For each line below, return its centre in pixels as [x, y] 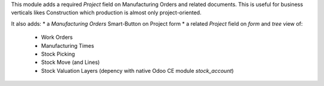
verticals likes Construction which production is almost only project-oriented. [106, 13]
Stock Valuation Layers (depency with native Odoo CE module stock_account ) [137, 70]
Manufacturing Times [67, 45]
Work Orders [57, 37]
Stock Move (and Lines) [70, 62]
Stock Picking [58, 54]
